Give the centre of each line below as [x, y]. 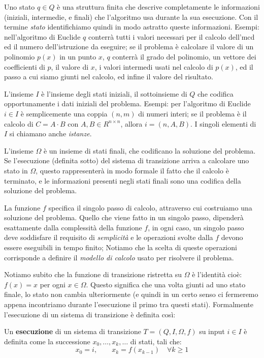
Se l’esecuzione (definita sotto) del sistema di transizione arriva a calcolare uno [127, 160]
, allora [131, 123]
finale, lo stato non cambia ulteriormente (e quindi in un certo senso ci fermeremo [131, 294]
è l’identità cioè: [217, 274]
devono [232, 237]
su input [212, 331]
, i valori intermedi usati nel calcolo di [154, 66]
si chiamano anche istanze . [51, 133]
